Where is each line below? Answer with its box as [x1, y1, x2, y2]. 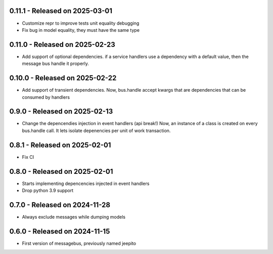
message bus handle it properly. [22, 60, 89, 67]
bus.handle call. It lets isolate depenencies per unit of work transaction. [22, 128, 171, 134]
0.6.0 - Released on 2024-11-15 [9, 227, 110, 235]
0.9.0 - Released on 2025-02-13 [9, 107, 113, 116]
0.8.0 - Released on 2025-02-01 [9, 167, 113, 176]
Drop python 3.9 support [22, 187, 74, 194]
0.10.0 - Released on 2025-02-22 [9, 74, 117, 83]
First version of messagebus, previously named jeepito [22, 240, 136, 246]
